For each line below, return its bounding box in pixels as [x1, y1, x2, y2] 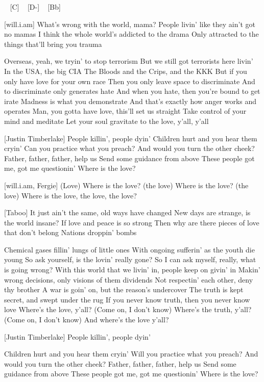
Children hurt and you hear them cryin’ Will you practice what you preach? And [4, 348, 258, 359]
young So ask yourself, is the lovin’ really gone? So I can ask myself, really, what [4, 254, 256, 265]
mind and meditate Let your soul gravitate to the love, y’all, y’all [4, 115, 209, 126]
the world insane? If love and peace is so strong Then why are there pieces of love [4, 217, 259, 227]
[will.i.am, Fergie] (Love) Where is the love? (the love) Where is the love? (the [4, 180, 249, 190]
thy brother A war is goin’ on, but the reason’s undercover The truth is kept [4, 284, 244, 295]
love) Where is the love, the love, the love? [4, 190, 137, 200]
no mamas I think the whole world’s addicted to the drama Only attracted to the [4, 29, 259, 39]
